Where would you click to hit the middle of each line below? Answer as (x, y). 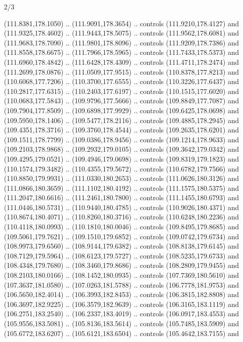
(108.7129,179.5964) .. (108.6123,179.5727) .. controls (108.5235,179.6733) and (121, 255)
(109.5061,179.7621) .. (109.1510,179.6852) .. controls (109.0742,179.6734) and (121, 236)
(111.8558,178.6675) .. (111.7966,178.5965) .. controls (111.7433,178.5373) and (121, 52)
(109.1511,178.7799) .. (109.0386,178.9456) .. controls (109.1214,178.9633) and (121, 139)
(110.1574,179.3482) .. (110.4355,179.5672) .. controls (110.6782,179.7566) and (121, 168)
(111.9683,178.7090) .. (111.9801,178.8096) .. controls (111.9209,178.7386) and (121, 42)
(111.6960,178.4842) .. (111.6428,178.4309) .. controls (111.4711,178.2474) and (121, 62)
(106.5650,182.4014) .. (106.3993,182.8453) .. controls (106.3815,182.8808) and (121, 294)
